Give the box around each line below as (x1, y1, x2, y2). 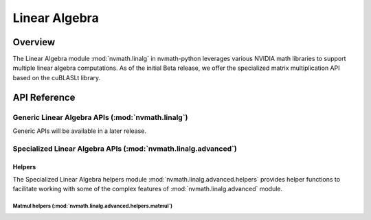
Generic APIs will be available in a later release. (12, 127, 147, 135)
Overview (12, 36, 56, 48)
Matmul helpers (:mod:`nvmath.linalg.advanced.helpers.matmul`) (12, 203, 173, 210)
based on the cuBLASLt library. (12, 73, 101, 82)
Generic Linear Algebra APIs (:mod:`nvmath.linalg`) (12, 112, 188, 122)
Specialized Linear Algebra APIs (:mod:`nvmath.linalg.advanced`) (12, 144, 237, 154)
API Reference (12, 91, 76, 103)
